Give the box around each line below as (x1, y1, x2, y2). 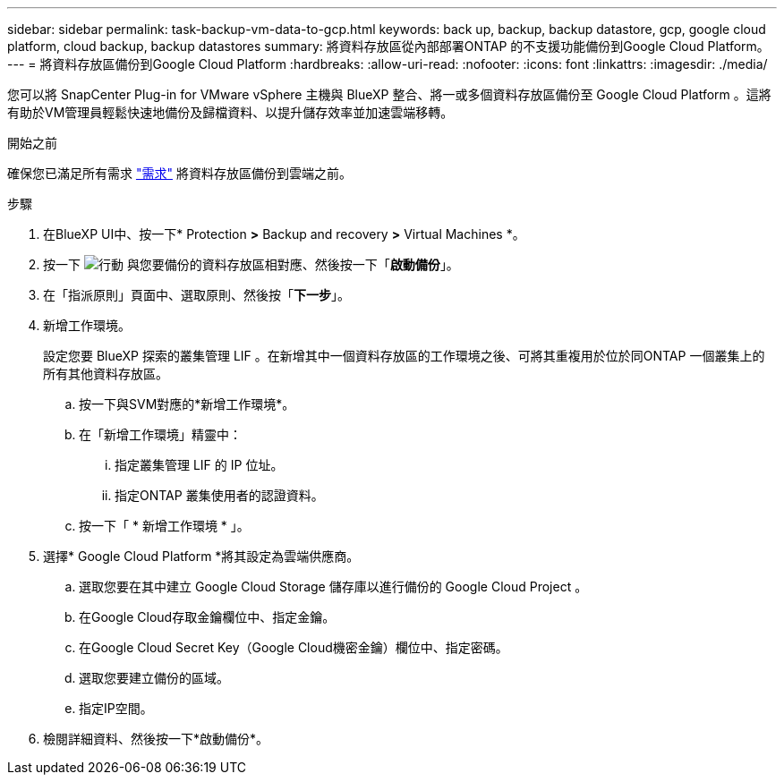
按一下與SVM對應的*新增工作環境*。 (79, 396, 295, 412)
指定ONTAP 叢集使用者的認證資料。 (115, 488, 324, 503)
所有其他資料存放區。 (43, 366, 168, 381)
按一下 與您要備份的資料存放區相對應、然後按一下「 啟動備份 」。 (43, 257, 459, 272)
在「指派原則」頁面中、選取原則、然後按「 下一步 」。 (43, 287, 350, 302)
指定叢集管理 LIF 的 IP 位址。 (115, 457, 284, 472)
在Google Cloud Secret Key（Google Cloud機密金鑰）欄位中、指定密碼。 (79, 640, 508, 655)
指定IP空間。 (79, 701, 153, 716)
